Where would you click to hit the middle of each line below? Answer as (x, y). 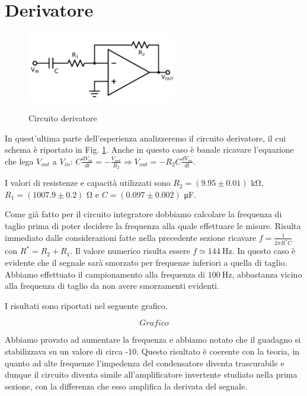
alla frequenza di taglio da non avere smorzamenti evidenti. (112, 286)
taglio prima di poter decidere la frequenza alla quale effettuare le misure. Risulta (153, 225)
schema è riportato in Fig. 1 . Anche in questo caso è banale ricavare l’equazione (149, 149)
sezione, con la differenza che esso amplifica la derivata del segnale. (126, 386)
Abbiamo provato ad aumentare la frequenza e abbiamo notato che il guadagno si (153, 339)
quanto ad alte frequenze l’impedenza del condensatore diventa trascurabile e (145, 363)
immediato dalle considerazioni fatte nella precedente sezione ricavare (131, 237)
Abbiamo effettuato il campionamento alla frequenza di (105, 274)
